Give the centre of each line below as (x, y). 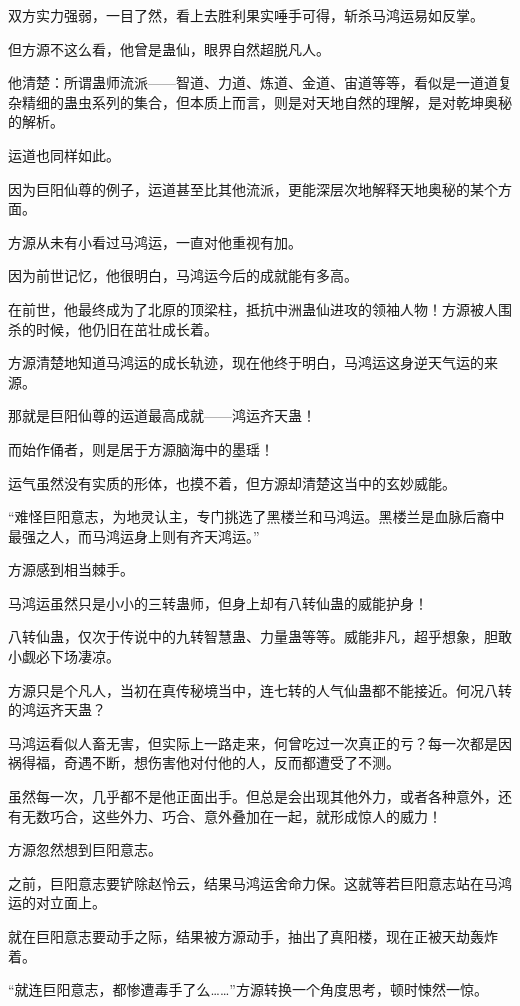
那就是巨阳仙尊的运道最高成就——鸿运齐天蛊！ (162, 415)
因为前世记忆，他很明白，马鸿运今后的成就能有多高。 (183, 275)
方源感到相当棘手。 (71, 569)
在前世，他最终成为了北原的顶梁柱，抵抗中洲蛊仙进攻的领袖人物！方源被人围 (260, 308)
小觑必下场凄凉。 (64, 656)
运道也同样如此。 (64, 154)
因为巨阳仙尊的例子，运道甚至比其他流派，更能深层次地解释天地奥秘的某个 (253, 188)
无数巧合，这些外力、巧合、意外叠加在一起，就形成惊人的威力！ (231, 815)
